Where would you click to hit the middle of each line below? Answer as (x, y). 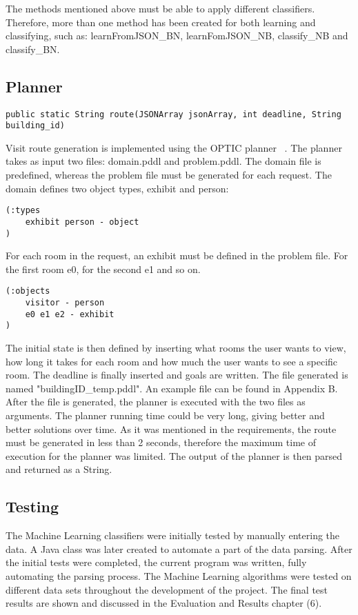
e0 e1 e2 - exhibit (70, 314)
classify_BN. (33, 49)
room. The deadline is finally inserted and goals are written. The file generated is (177, 375)
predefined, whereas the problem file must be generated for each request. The (169, 175)
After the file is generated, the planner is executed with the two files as (156, 402)
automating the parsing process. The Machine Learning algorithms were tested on (179, 575)
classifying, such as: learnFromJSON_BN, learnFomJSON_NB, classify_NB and (177, 36)
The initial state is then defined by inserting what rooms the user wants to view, (176, 348)
